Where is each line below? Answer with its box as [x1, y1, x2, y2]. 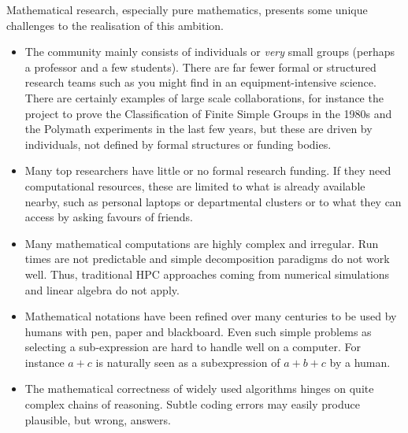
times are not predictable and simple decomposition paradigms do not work [24, 250, 390, 267]
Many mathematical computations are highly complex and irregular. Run [24, 235, 379, 251]
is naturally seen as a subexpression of [95, 353, 280, 370]
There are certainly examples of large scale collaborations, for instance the [24, 89, 384, 105]
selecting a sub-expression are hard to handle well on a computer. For [24, 339, 361, 355]
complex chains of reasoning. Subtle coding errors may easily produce [24, 396, 360, 413]
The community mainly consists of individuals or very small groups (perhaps [24, 43, 395, 60]
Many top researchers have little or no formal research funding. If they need [24, 162, 391, 179]
